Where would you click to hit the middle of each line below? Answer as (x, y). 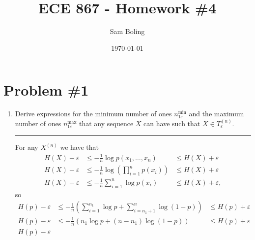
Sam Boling (127, 31)
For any (27, 147)
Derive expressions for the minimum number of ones (93, 114)
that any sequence (106, 123)
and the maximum (216, 114)
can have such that (172, 123)
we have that (79, 147)
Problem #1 (46, 90)
